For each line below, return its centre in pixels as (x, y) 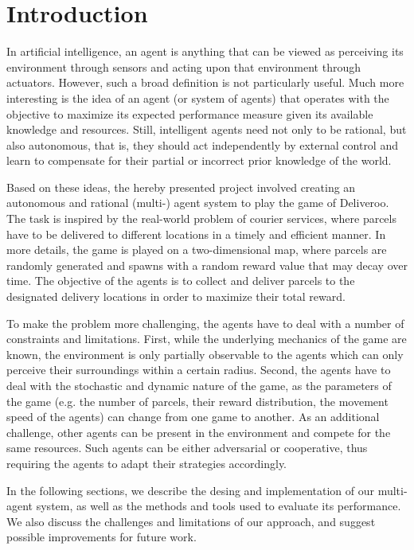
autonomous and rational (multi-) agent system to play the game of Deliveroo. (198, 203)
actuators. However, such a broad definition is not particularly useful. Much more (205, 82)
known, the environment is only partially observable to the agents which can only (205, 354)
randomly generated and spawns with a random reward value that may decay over (207, 265)
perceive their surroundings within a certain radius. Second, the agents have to (199, 370)
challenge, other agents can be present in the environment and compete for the (199, 432)
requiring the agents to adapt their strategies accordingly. (147, 463)
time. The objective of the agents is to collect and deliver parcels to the (181, 281)
